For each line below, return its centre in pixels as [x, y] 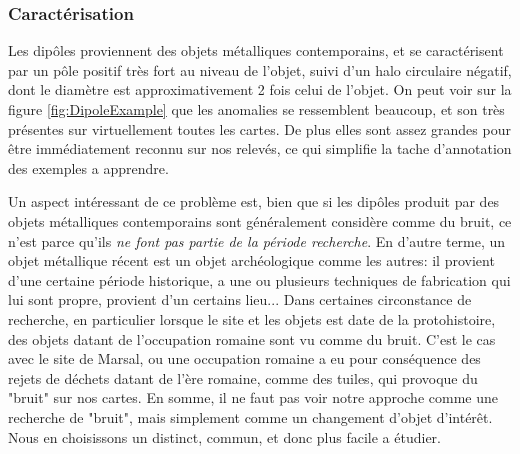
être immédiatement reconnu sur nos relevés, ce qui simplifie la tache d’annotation [260, 148]
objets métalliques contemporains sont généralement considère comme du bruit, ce [260, 220]
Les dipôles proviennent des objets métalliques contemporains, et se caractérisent [256, 50]
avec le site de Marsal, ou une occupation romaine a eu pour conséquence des [244, 358]
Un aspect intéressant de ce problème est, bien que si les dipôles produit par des [254, 201]
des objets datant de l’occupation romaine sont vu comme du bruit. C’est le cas [252, 338]
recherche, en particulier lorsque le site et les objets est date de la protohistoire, [252, 318]
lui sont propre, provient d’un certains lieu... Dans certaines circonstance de [240, 299]
